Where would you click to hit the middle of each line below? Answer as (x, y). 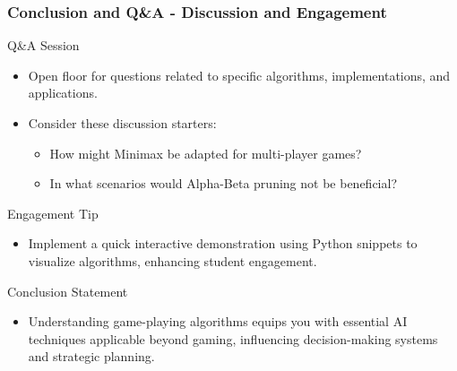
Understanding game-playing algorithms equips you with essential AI (218, 321)
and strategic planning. (91, 356)
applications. (63, 93)
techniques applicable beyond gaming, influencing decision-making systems (233, 338)
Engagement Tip (53, 213)
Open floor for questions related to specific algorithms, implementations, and (239, 75)
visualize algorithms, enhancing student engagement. (172, 260)
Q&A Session (43, 45)
